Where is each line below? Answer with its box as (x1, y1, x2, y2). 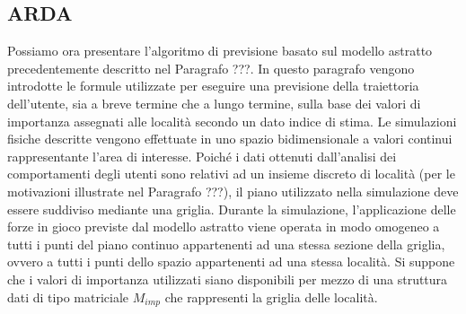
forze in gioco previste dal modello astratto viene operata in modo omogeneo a (7, 217, 440, 236)
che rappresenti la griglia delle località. (164, 287, 378, 306)
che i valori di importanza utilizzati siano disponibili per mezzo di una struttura (7, 269, 448, 288)
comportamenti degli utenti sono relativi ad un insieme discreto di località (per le (7, 164, 455, 183)
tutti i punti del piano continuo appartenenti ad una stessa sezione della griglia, (7, 234, 445, 253)
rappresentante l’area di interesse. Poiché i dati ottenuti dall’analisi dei (7, 146, 397, 165)
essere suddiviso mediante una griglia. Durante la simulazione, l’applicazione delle (7, 199, 456, 218)
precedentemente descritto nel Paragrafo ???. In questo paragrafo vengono (7, 58, 415, 77)
